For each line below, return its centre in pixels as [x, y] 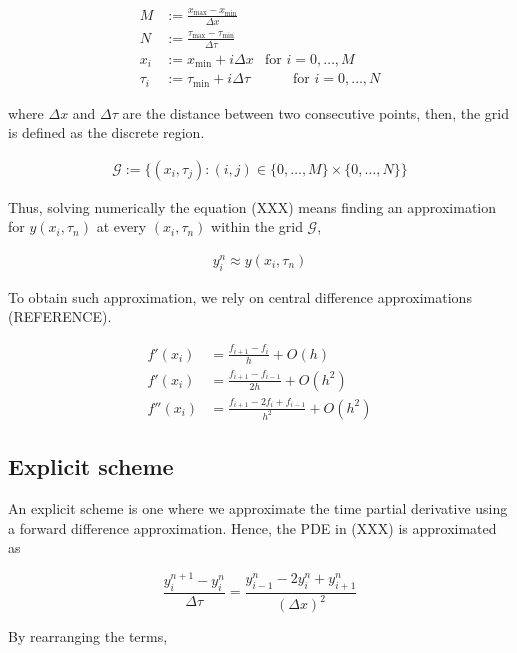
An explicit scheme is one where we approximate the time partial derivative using [258, 508]
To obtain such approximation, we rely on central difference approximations [240, 296]
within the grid [257, 226]
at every [121, 226]
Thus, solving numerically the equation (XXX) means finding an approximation [252, 206]
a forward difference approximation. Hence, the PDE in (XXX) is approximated [252, 527]
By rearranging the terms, [88, 636]
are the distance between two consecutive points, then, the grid [315, 112]
